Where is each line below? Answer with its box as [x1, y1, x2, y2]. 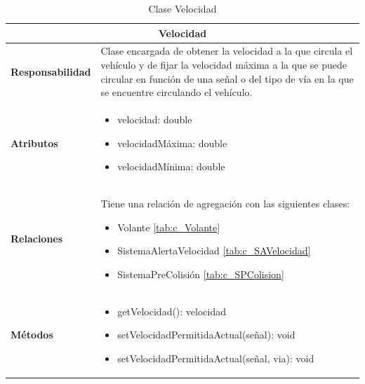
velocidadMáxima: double [117, 135, 227, 150]
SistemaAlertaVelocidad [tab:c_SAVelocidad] [117, 243, 311, 258]
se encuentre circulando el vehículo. [100, 85, 253, 100]
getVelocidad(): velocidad [117, 303, 227, 318]
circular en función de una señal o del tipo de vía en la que [100, 71, 354, 85]
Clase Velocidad [148, 1, 217, 15]
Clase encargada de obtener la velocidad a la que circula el [100, 43, 353, 58]
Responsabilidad [11, 64, 91, 78]
